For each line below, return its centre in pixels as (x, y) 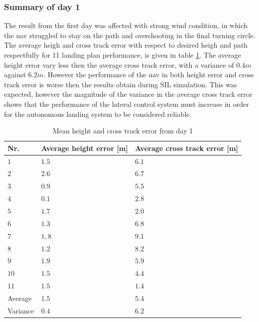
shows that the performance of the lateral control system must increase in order (126, 104)
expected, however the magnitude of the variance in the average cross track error (128, 94)
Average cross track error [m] (187, 148)
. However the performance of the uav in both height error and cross (149, 74)
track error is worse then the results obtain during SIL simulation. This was (120, 84)
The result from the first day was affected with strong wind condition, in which (126, 25)
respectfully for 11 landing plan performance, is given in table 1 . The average (123, 55)
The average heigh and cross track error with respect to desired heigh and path (126, 45)
